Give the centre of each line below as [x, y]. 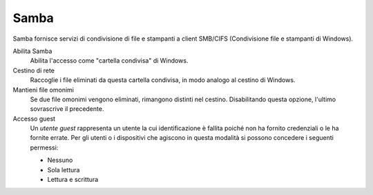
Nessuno [60, 160]
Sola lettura [64, 170]
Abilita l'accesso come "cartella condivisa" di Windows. [109, 61]
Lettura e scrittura [73, 180]
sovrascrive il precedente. [67, 109]
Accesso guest [34, 119]
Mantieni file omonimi [43, 90]
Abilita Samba [32, 51]
